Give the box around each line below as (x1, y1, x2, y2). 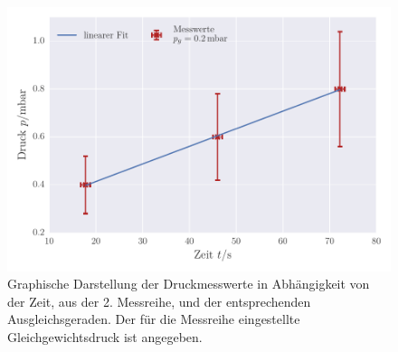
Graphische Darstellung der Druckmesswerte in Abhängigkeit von (7, 274, 370, 293)
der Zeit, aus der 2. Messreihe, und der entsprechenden (7, 291, 311, 310)
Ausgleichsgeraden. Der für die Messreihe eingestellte (7, 309, 300, 328)
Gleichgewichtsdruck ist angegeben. (7, 327, 203, 346)
